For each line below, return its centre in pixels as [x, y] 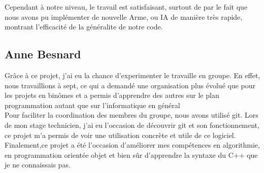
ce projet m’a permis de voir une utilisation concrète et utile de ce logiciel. [120, 135]
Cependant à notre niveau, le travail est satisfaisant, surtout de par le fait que [126, 7]
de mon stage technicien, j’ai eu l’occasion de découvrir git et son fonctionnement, [132, 125]
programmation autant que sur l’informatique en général [92, 105]
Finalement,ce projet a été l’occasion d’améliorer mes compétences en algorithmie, [132, 145]
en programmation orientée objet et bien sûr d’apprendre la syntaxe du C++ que [131, 154]
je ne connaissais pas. [38, 165]
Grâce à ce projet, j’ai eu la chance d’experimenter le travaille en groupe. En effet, [133, 75]
